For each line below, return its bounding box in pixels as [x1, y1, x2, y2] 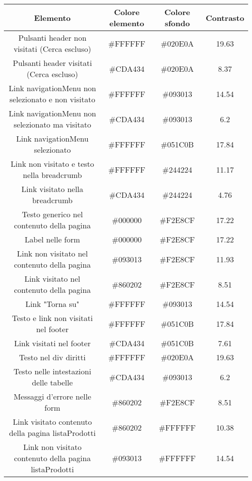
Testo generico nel [22, 208, 83, 220]
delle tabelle [32, 377, 73, 388]
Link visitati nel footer [14, 337, 91, 349]
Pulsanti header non [18, 32, 87, 43]
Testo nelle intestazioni [14, 366, 92, 377]
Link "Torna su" [25, 298, 79, 309]
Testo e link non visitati [12, 312, 93, 323]
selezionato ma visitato [14, 119, 91, 130]
